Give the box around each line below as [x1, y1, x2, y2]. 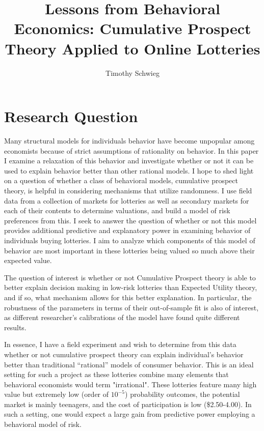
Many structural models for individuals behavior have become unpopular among [4, 135, 255, 146]
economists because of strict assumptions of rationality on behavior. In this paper [4, 145, 259, 156]
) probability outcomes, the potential [125, 389, 240, 399]
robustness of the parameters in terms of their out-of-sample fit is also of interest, [4, 302, 259, 312]
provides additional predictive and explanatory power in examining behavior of [4, 225, 251, 236]
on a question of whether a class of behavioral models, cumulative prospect [4, 175, 238, 186]
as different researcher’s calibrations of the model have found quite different [4, 312, 240, 323]
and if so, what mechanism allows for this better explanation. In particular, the [4, 292, 252, 302]
